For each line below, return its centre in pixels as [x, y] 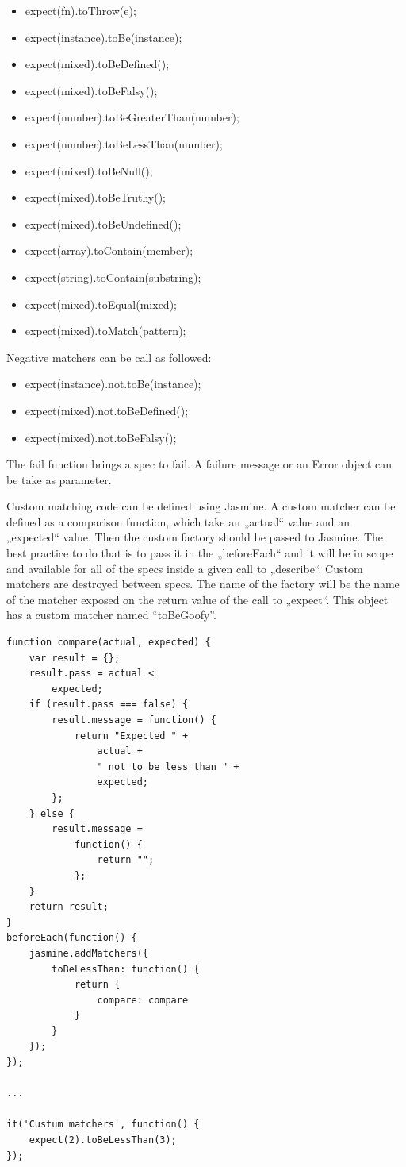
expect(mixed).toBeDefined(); [97, 64]
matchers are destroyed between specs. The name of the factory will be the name [203, 584]
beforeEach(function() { [72, 938]
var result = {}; [75, 658]
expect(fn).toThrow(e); [80, 10]
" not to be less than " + [168, 766]
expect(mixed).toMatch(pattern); [105, 331]
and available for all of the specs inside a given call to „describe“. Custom [185, 568]
